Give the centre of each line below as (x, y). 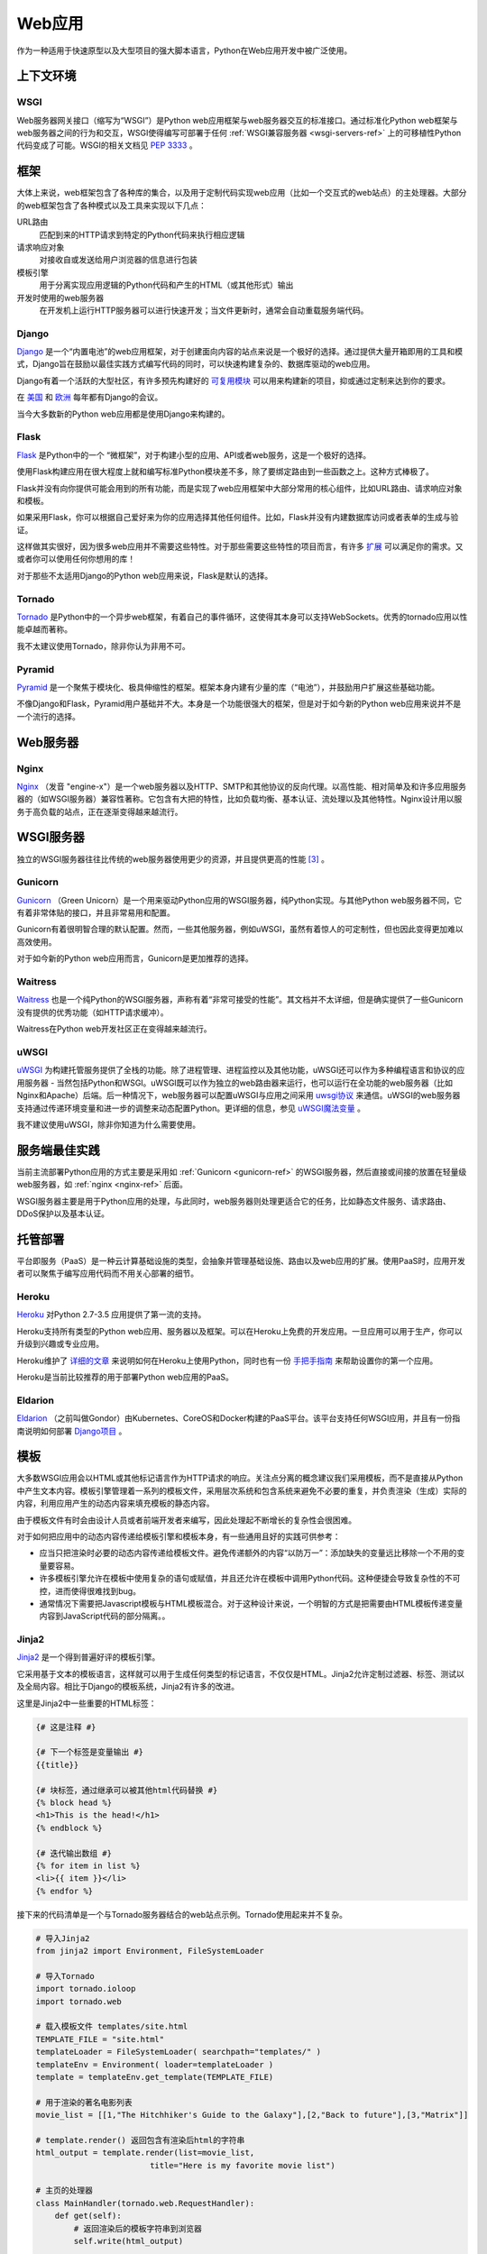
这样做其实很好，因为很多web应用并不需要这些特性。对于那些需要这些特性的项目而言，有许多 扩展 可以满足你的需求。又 (240, 546)
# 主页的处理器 (64, 2190)
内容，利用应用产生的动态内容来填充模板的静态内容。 (115, 1503)
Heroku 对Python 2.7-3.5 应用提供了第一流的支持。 (111, 1315)
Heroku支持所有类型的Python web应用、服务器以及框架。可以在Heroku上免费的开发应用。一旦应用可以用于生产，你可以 (240, 1331)
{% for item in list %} (88, 1865)
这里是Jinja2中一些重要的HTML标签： (87, 1703)
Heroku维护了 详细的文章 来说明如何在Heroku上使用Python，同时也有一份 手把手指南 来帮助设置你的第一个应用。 (227, 1361)
